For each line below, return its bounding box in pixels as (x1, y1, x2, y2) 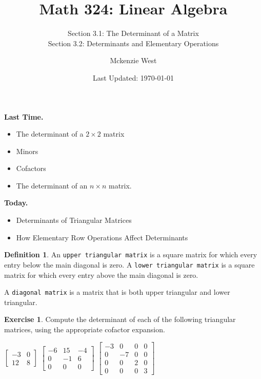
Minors (16, 145, 38, 156)
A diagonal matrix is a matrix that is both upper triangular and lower (4, 287, 230, 297)
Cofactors (16, 163, 46, 174)
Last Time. (4, 111, 44, 122)
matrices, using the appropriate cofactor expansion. (4, 324, 165, 334)
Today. (4, 197, 28, 208)
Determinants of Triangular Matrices (16, 215, 132, 225)
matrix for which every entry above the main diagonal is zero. (4, 269, 198, 280)
